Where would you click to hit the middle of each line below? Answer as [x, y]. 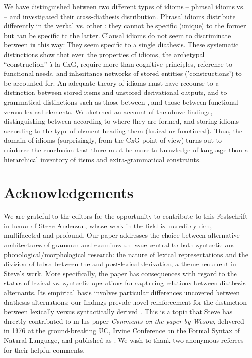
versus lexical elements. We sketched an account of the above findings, [108, 111]
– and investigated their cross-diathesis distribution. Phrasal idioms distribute [120, 16]
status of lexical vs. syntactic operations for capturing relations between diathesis [125, 283]
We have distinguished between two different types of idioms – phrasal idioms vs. [125, 6]
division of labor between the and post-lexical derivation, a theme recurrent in [120, 264]
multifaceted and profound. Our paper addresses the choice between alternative [122, 235]
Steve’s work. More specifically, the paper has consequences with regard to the [120, 273]
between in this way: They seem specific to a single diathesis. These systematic [121, 45]
